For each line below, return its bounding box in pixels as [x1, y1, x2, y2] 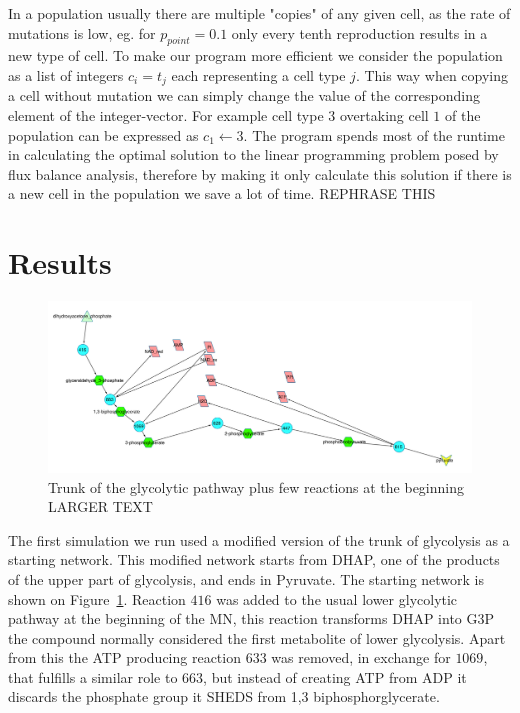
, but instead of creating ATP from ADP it [203, 666, 467, 687]
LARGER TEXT [48, 496, 153, 517]
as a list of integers [8, 64, 124, 85]
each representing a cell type [171, 64, 346, 85]
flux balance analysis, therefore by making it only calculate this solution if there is [8, 163, 512, 184]
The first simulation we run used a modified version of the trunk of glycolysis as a [8, 529, 510, 550]
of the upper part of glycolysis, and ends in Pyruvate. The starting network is [8, 568, 485, 589]
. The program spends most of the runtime [243, 124, 505, 145]
